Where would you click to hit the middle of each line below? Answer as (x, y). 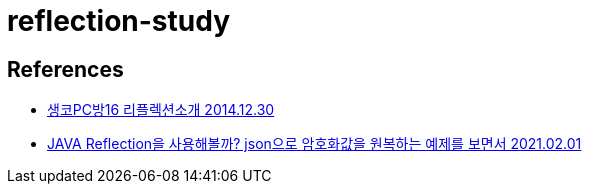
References (65, 69)
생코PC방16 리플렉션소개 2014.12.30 (161, 110)
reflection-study (118, 21)
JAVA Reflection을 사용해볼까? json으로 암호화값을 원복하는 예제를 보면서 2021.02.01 (314, 144)
